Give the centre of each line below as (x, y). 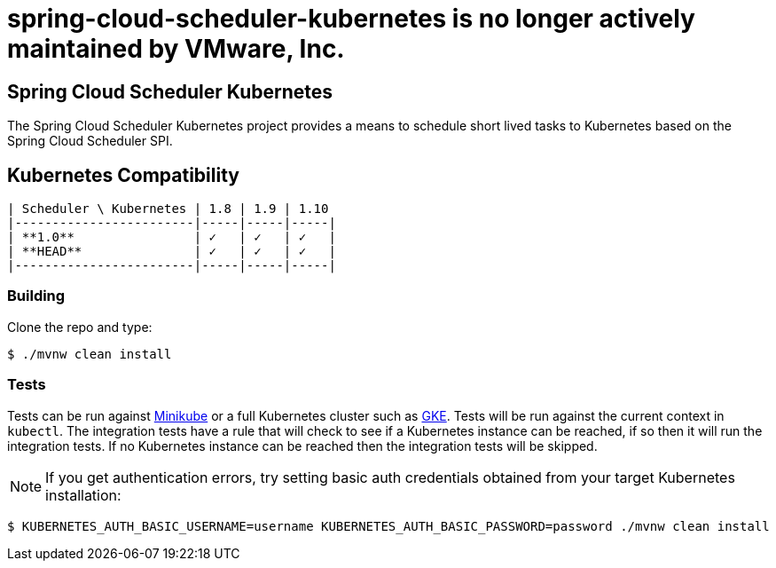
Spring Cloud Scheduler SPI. (90, 141)
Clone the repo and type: (80, 327)
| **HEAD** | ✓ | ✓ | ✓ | (172, 252)
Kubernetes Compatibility (123, 175)
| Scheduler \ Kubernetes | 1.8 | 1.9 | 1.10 (168, 209)
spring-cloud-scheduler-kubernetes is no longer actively (351, 19)
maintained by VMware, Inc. (176, 49)
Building (36, 296)
